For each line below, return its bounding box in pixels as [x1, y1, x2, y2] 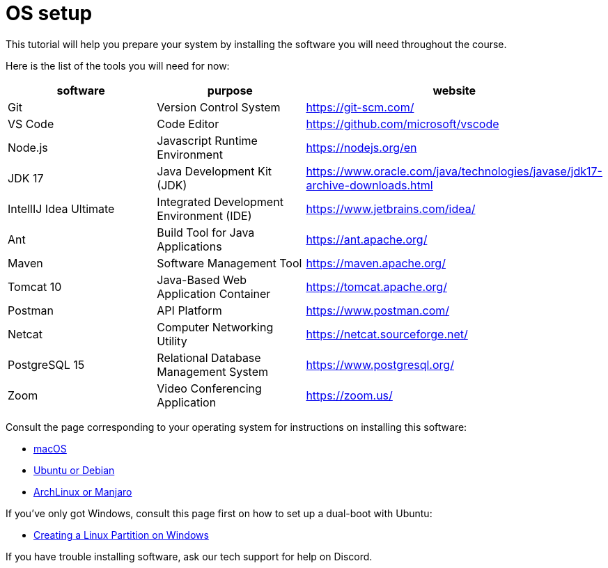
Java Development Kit [157, 164, 272, 178]
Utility [157, 333, 187, 348]
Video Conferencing [157, 381, 262, 395]
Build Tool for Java [157, 225, 255, 239]
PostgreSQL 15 [8, 357, 85, 372]
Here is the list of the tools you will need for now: [6, 59, 230, 72]
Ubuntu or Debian [33, 464, 115, 476]
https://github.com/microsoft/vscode [306, 116, 499, 131]
